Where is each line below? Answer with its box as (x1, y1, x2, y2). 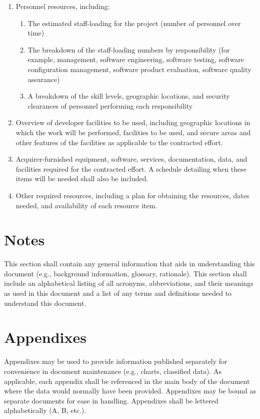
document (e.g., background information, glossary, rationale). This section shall (4, 268, 247, 278)
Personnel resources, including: (15, 1, 110, 11)
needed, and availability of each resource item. (15, 200, 157, 210)
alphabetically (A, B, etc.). (4, 405, 86, 415)
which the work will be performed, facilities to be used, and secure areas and (15, 127, 251, 137)
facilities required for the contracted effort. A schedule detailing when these (15, 163, 247, 174)
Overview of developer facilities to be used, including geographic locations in (15, 117, 250, 128)
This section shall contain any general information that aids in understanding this (4, 258, 255, 269)
